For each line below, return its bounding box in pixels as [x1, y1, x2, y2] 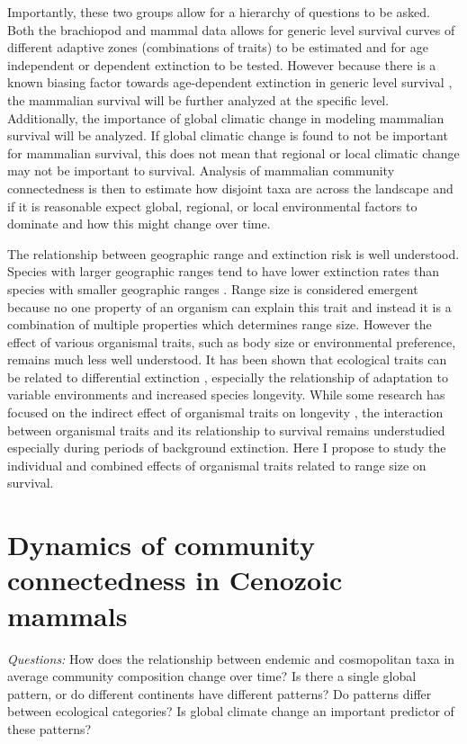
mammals [7, 596, 128, 633]
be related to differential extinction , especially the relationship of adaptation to [7, 367, 448, 386]
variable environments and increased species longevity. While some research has [7, 385, 445, 404]
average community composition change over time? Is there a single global [7, 667, 417, 686]
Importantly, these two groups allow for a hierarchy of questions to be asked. [7, 3, 430, 21]
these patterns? [7, 719, 92, 738]
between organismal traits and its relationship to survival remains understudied [7, 420, 445, 439]
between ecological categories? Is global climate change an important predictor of [7, 702, 454, 721]
